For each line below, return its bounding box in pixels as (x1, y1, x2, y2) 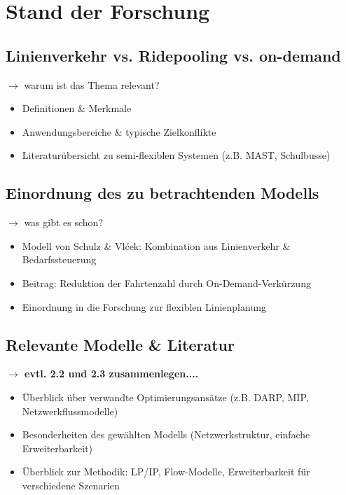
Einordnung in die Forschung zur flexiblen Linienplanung (22, 299, 266, 314)
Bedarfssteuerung (22, 252, 97, 267)
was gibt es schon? (24, 215, 103, 230)
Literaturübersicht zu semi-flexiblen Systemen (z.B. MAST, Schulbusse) (22, 148, 331, 162)
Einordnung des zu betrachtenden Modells (6, 182, 319, 204)
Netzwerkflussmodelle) (22, 403, 118, 418)
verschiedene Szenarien (22, 477, 120, 492)
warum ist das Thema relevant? (24, 77, 160, 92)
